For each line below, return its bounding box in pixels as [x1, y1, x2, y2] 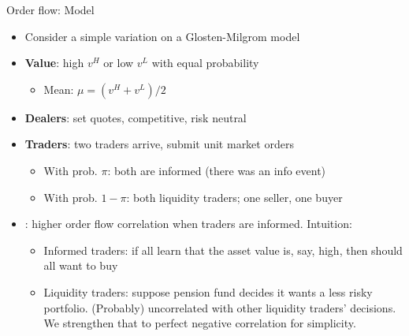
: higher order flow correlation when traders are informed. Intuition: [24, 215, 352, 232]
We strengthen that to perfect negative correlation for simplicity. [43, 315, 356, 331]
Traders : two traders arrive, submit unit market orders [24, 136, 294, 152]
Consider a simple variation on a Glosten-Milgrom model [24, 28, 300, 44]
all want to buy [43, 257, 118, 274]
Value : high [24, 54, 84, 71]
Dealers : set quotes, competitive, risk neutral [24, 109, 247, 125]
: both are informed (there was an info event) [107, 162, 326, 178]
